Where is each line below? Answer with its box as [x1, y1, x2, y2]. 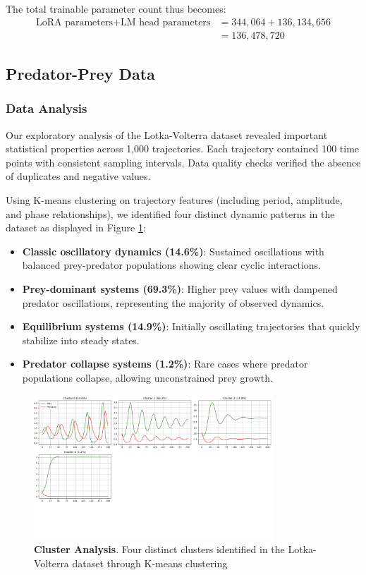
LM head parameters [120, 17, 211, 28]
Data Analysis [6, 99, 87, 117]
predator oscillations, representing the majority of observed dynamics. [22, 295, 324, 310]
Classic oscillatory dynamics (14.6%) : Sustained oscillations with [22, 243, 324, 258]
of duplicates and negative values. [6, 169, 151, 183]
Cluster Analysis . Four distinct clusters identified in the [34, 542, 285, 557]
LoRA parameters [35, 17, 113, 28]
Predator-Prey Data [6, 63, 155, 85]
